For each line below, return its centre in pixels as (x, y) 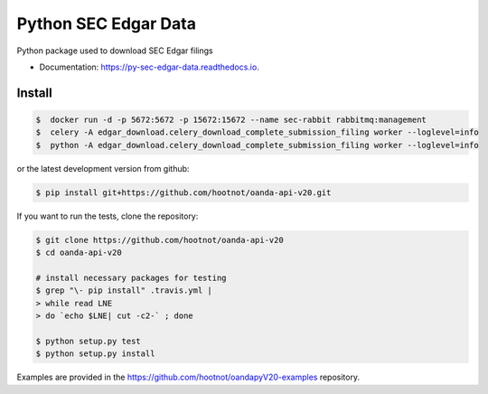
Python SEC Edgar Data (106, 23)
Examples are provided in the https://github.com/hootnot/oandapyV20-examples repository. (188, 377)
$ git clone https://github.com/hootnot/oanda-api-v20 (160, 240)
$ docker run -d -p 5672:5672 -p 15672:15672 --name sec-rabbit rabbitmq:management (231, 119)
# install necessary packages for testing (131, 277)
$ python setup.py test (89, 341)
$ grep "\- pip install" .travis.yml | (124, 291)
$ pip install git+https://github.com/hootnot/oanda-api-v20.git (183, 192)
